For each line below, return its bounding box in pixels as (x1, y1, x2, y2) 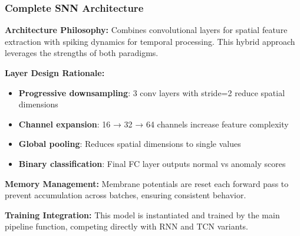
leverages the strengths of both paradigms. (5, 47, 159, 59)
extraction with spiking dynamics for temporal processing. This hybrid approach (5, 35, 295, 47)
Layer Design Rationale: (5, 67, 105, 78)
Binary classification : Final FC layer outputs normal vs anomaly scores (18, 157, 286, 169)
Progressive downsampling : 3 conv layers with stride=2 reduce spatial (18, 86, 285, 99)
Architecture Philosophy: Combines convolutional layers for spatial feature (5, 24, 288, 36)
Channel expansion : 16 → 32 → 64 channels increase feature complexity (18, 117, 289, 130)
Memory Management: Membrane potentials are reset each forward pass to (5, 177, 289, 189)
